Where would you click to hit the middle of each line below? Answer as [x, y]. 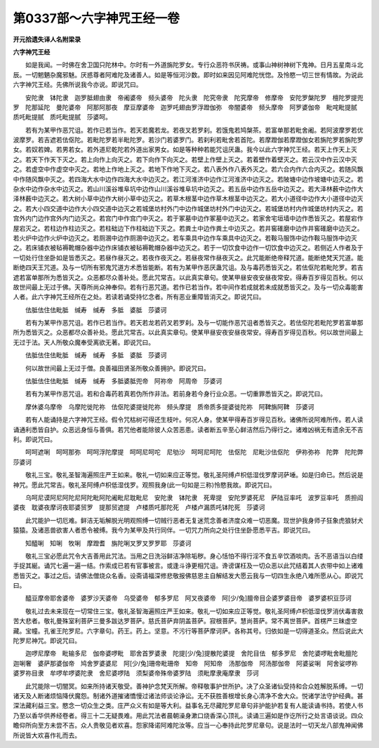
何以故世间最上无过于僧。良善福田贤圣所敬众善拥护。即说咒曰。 [117, 368]
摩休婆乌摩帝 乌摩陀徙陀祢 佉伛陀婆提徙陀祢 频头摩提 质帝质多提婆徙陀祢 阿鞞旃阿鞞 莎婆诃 [169, 406]
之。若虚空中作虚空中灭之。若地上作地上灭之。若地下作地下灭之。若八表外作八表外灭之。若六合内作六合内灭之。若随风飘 [188, 169]
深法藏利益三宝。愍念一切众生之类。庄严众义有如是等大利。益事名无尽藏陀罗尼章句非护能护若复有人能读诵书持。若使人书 [188, 706]
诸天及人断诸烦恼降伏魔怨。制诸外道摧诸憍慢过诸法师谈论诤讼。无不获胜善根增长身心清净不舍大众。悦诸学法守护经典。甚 [188, 695]
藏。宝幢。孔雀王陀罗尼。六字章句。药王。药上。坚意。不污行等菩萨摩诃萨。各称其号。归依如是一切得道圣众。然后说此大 [188, 631]
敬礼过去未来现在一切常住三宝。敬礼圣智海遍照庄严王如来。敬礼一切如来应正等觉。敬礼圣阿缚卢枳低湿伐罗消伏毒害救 [194, 611]
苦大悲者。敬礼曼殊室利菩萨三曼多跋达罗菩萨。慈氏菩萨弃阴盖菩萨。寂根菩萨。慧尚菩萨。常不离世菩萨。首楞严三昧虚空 [185, 621]
